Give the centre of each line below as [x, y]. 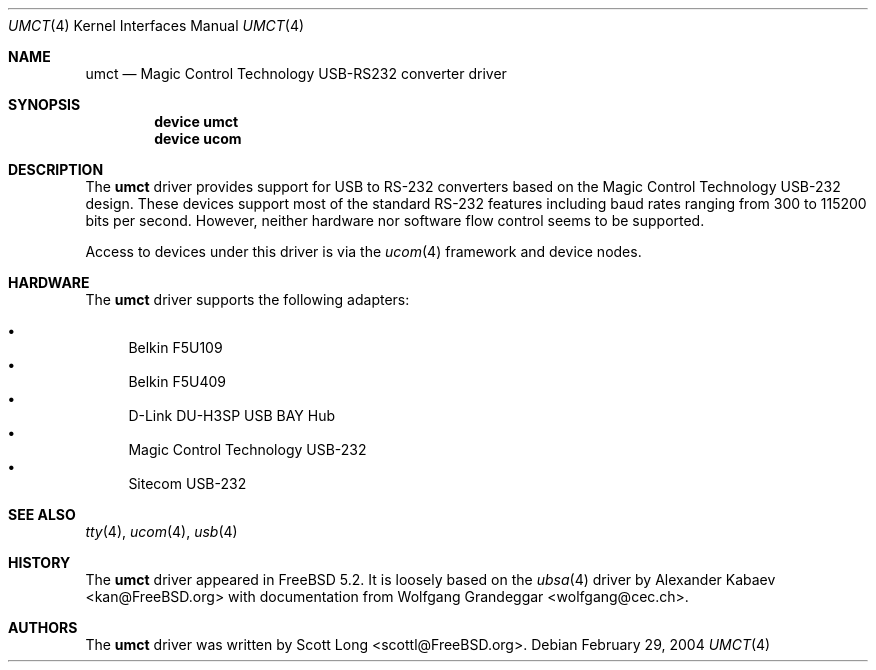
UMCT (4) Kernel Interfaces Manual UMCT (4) [156, 25]
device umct [196, 121]
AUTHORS [43, 627]
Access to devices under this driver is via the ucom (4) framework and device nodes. [363, 251]
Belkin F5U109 [175, 347]
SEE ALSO [42, 514]
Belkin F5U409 [177, 381]
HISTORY [39, 562]
